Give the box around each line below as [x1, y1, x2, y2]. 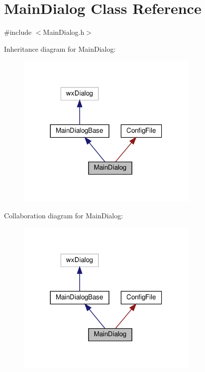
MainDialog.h [43, 27, 85, 37]
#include [4, 27, 32, 37]
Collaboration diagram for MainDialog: [4, 210, 123, 220]
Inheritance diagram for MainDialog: [4, 43, 116, 54]
